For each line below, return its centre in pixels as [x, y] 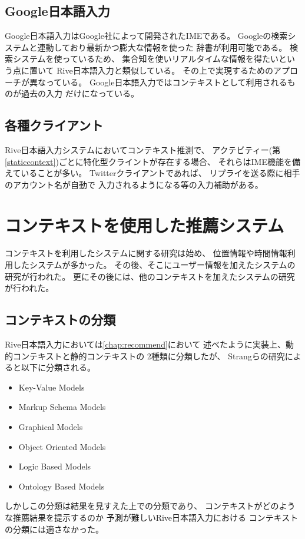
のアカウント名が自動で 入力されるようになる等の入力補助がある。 [134, 184]
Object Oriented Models [62, 446]
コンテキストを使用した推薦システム [145, 225]
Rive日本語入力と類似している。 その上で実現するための [165, 70]
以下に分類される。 [58, 367]
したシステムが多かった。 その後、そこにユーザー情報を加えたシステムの [154, 265]
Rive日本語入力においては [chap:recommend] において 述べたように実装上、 [145, 344]
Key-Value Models [52, 387]
